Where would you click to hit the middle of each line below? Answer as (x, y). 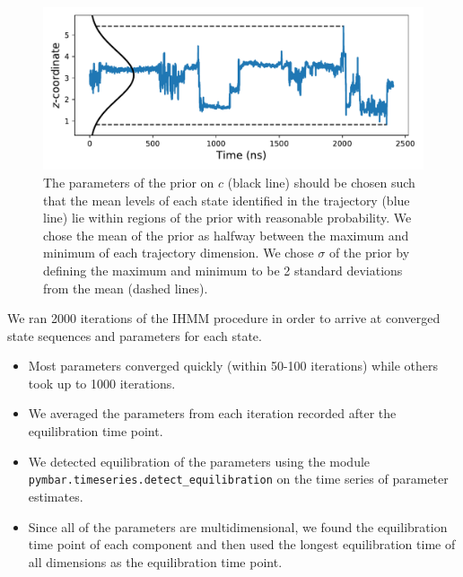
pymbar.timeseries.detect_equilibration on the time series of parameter (238, 479)
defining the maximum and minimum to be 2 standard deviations (223, 270)
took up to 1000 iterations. (102, 383)
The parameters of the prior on (129, 182)
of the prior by (369, 253)
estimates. (56, 496)
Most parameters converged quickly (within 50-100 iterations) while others (233, 366)
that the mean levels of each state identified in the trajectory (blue (227, 200)
